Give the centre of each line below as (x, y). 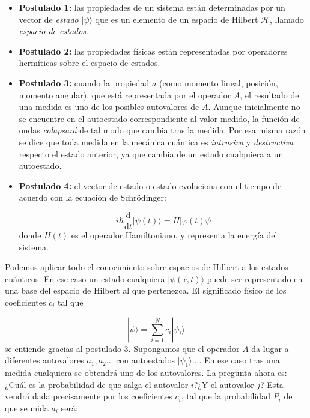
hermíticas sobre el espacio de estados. (90, 63)
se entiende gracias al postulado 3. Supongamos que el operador (122, 348)
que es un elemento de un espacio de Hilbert (177, 19)
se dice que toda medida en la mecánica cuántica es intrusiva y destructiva (156, 141)
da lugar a (270, 348)
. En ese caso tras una (239, 360)
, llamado (287, 19)
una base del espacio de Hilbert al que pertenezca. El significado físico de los (146, 290)
